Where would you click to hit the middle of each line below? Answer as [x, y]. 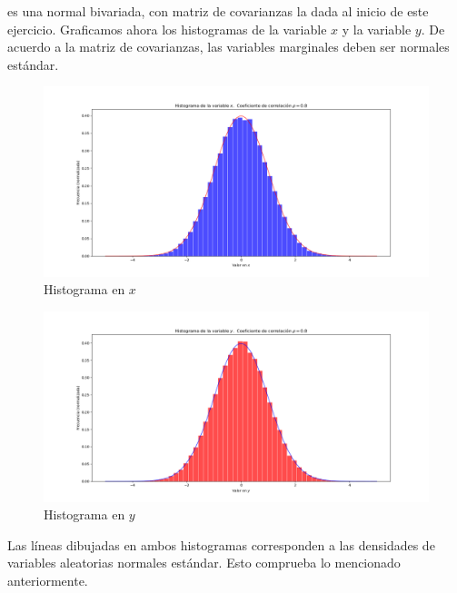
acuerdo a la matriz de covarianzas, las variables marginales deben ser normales [228, 47]
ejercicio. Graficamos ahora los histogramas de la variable [167, 29]
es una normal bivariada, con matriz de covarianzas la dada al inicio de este [218, 11]
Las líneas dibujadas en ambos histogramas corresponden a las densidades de [221, 544]
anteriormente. [48, 580]
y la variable [377, 29]
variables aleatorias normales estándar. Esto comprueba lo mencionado [204, 563]
